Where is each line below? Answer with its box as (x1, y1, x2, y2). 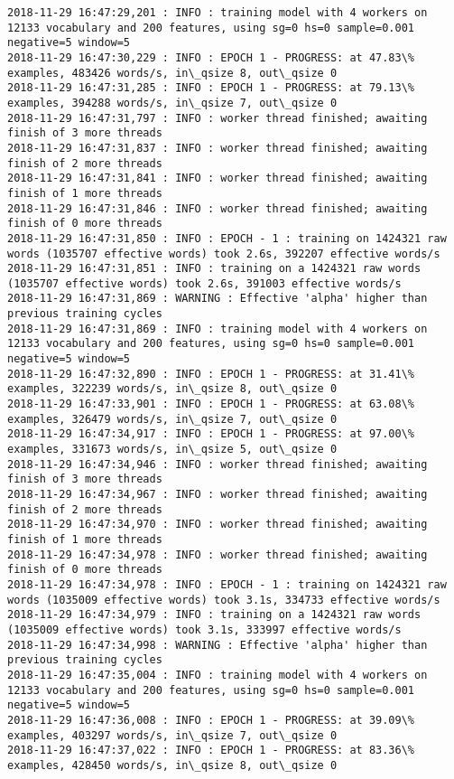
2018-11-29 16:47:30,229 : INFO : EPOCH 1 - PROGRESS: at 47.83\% (7, 51, 415, 64)
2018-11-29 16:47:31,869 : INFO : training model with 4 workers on (7, 322, 428, 335)
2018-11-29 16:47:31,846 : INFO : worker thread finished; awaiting (7, 202, 428, 215)
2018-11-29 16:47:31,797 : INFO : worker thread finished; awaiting (7, 111, 428, 125)
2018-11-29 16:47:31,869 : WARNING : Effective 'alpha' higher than (7, 292, 428, 305)
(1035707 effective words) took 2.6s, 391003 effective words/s (7, 277, 402, 290)
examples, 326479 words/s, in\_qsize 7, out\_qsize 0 (7, 412, 338, 426)
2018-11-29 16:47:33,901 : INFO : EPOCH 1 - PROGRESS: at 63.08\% (7, 398, 415, 411)
